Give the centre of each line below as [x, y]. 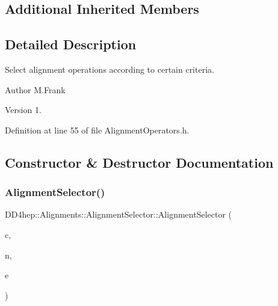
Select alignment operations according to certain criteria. [110, 69]
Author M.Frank [35, 89]
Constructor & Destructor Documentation [139, 162]
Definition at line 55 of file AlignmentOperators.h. [97, 130]
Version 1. [23, 110]
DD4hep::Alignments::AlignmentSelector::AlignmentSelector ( [119, 214]
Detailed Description [71, 44]
